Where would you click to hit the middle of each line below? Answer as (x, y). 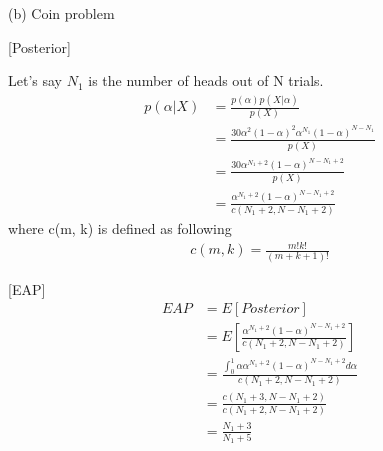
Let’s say (35, 80)
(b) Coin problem (61, 13)
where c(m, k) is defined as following (120, 228)
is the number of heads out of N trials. (206, 80)
